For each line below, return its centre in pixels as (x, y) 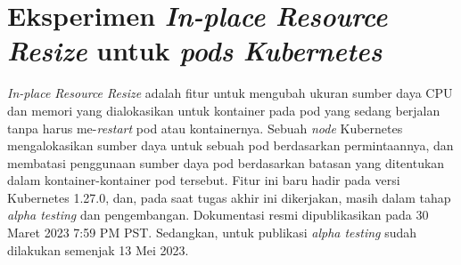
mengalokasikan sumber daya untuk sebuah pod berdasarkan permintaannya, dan (230, 145)
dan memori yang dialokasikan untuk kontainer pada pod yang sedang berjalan (224, 110)
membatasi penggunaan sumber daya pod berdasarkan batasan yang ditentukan (226, 162)
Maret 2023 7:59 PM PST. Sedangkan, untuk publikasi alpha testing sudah (212, 233)
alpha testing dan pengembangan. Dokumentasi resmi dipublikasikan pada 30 (218, 215)
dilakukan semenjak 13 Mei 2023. (98, 249)
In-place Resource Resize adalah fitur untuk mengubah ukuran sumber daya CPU (230, 93)
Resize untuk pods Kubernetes (195, 51)
